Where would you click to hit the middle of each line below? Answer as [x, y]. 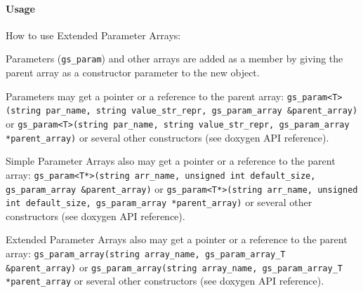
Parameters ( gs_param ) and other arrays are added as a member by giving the [174, 59]
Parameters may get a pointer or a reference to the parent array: [145, 96]
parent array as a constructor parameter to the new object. [133, 73]
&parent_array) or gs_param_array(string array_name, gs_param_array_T [174, 267]
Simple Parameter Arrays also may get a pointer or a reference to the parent [171, 161]
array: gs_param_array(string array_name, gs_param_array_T [146, 253]
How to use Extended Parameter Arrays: [93, 35]
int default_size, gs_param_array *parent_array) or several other [159, 202]
